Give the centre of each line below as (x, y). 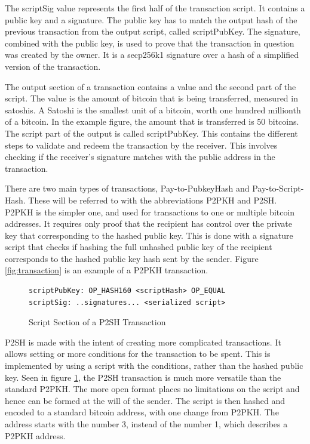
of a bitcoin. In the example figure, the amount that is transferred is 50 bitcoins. (152, 121)
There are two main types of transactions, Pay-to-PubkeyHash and (127, 188)
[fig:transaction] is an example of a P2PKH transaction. (107, 270)
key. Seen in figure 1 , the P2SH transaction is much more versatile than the (143, 377)
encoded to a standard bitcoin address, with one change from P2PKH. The (142, 412)
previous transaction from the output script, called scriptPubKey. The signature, (153, 31)
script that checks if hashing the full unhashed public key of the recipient (139, 247)
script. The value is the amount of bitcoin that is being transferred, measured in (151, 98)
